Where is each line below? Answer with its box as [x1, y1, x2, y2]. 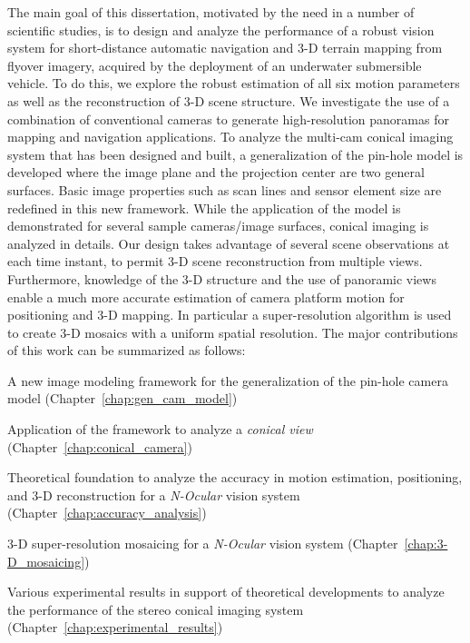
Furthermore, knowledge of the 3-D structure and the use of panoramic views [7, 269, 436, 288]
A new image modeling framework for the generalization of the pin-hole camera [7, 371, 448, 390]
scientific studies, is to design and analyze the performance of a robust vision [7, 20, 435, 39]
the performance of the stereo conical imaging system [7, 599, 304, 618]
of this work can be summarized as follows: [7, 341, 246, 360]
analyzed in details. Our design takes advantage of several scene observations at [7, 233, 450, 252]
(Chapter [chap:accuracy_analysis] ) [7, 503, 207, 522]
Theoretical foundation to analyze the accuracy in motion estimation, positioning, [7, 468, 463, 487]
